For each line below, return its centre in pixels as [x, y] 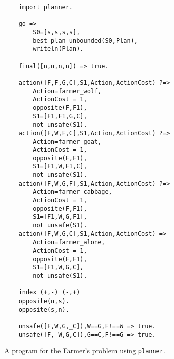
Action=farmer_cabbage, [73, 192]
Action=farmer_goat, [67, 141]
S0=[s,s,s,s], [56, 32]
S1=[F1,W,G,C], [58, 267]
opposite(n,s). [44, 301]
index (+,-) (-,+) [49, 293]
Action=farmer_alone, [69, 242]
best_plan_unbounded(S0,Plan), [85, 41]
